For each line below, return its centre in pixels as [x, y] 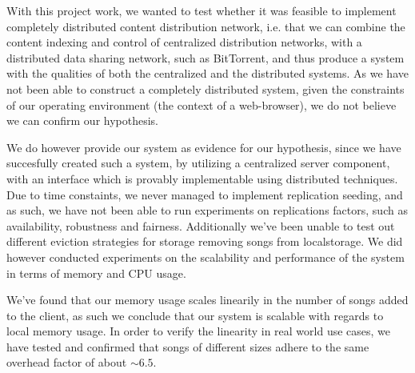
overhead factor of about [67, 362]
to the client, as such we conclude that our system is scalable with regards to [195, 315]
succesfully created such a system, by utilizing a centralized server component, [198, 163]
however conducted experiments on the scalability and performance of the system [206, 257]
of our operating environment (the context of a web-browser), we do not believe [202, 104]
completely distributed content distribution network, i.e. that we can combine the [206, 26]
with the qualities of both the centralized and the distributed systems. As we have [207, 73]
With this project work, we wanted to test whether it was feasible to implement [202, 10]
